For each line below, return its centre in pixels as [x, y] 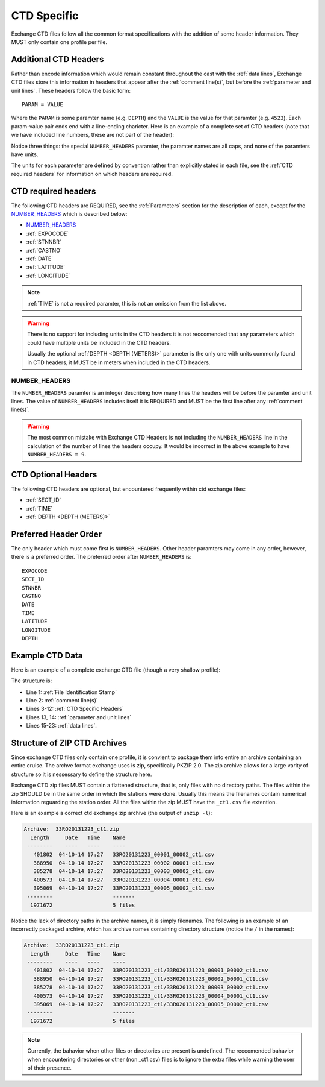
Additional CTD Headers [57, 59]
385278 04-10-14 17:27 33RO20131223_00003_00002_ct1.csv [124, 871]
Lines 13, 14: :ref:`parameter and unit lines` [79, 717]
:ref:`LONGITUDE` [48, 276]
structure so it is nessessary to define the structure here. [82, 774]
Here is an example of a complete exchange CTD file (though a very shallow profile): [116, 670]
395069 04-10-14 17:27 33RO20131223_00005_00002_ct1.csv [124, 888]
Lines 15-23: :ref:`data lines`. [62, 726]
